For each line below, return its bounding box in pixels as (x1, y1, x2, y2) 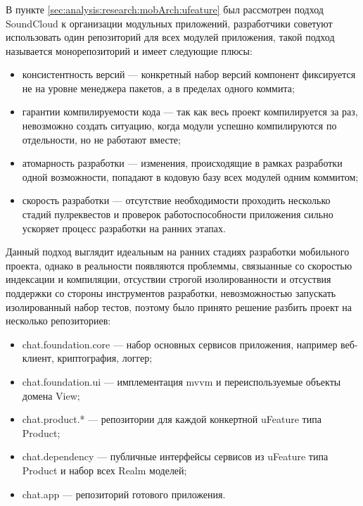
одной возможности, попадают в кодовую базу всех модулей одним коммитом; (22, 169, 359, 184)
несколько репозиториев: (6, 313, 111, 328)
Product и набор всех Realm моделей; (22, 462, 187, 477)
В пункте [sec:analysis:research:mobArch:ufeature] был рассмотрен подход (6, 1, 324, 16)
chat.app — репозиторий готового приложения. (22, 486, 226, 501)
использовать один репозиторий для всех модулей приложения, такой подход (6, 30, 335, 44)
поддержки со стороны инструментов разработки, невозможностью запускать (6, 286, 336, 301)
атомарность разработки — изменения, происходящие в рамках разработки (22, 156, 343, 170)
